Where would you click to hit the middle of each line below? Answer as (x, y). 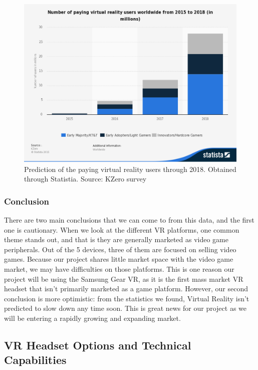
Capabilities (35, 360)
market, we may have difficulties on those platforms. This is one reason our (119, 269)
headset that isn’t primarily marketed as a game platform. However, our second (126, 289)
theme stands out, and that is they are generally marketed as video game (116, 239)
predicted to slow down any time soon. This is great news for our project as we (125, 308)
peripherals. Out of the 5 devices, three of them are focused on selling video (120, 249)
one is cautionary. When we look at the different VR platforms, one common (122, 229)
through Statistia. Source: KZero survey (85, 179)
